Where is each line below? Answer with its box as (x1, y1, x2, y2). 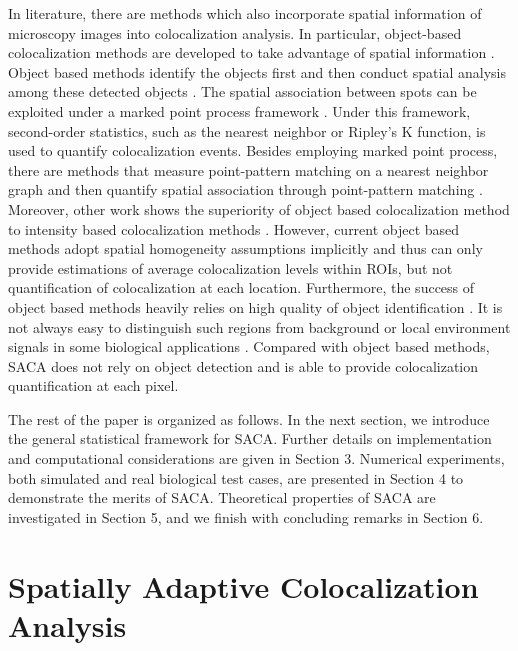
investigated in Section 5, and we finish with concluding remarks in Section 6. (8, 506, 484, 527)
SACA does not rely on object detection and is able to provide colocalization (8, 355, 479, 376)
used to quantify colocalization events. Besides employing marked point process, (8, 140, 498, 161)
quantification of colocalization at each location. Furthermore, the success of (8, 277, 475, 298)
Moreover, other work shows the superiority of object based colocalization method (8, 198, 510, 219)
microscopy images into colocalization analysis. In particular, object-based (8, 22, 462, 43)
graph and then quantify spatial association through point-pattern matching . (8, 179, 483, 200)
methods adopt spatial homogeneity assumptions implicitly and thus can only (8, 238, 483, 259)
